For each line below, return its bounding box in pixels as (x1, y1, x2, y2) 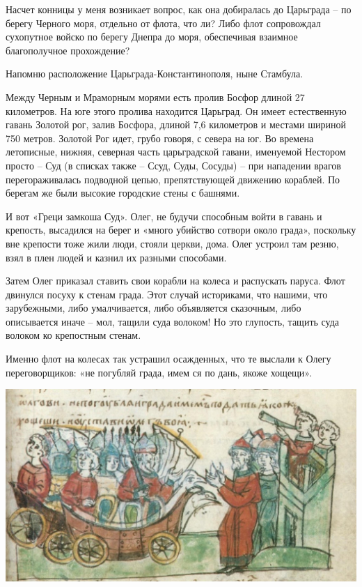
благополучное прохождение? (6, 43, 130, 57)
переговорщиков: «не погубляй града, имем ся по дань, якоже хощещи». (6, 365, 312, 379)
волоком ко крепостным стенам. (6, 328, 141, 342)
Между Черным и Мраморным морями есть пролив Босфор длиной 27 (6, 89, 305, 104)
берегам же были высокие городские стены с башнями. (6, 185, 240, 200)
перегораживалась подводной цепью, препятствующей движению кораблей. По (6, 171, 340, 186)
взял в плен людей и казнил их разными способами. (6, 250, 227, 264)
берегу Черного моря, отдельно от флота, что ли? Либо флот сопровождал (6, 15, 321, 30)
